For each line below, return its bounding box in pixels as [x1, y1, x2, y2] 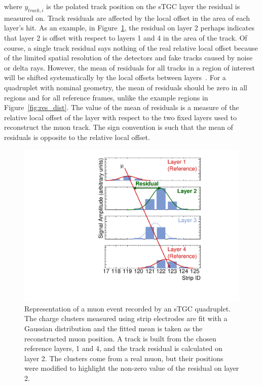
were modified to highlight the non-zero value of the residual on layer [24, 363, 239, 373]
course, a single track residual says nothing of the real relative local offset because [4, 42, 258, 53]
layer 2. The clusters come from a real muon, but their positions [24, 353, 223, 363]
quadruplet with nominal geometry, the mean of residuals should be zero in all [4, 82, 247, 92]
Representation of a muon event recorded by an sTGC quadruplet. [24, 303, 231, 313]
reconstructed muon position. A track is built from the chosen [24, 333, 216, 343]
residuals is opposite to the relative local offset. [4, 131, 150, 142]
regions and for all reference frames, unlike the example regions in [4, 92, 208, 102]
